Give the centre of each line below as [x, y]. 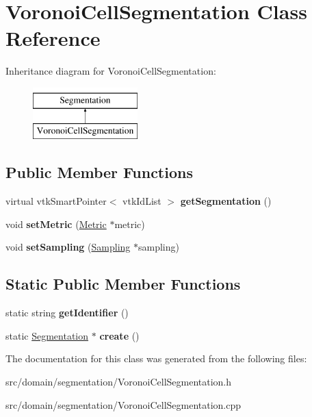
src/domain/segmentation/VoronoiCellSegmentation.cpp [123, 404]
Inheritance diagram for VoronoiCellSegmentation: [111, 71]
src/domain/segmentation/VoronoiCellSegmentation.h [119, 382]
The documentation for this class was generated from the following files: [156, 358]
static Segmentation [47, 335]
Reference [53, 38]
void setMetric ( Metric [56, 224]
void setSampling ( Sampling [68, 247]
